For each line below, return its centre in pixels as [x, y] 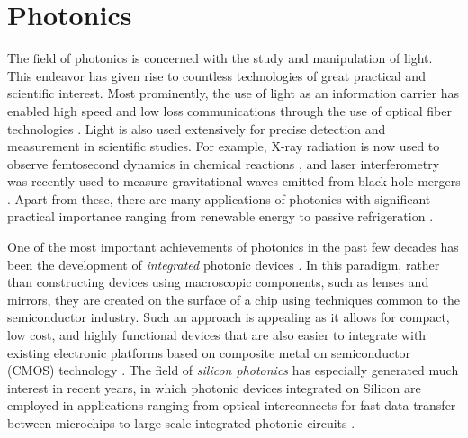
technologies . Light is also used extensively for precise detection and [197, 128]
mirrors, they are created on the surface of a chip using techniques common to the [234, 299]
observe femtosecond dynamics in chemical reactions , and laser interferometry [224, 163]
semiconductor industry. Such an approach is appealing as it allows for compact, [229, 317]
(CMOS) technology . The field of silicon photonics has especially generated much [233, 370]
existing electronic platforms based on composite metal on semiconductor [209, 352]
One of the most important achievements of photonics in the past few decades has [233, 247]
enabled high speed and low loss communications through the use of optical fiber [229, 110]
